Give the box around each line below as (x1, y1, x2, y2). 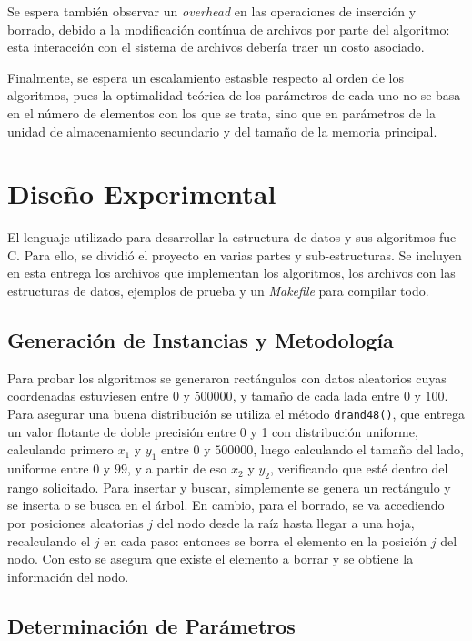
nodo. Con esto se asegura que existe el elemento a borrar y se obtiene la (7, 549, 414, 568)
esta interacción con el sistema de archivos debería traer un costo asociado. (7, 37, 425, 56)
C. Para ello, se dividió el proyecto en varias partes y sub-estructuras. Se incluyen (7, 245, 462, 264)
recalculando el (7, 531, 91, 550)
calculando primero (7, 440, 114, 459)
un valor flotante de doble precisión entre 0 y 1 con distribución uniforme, (7, 422, 418, 441)
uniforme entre (7, 459, 89, 478)
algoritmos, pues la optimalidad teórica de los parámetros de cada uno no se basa (7, 86, 461, 105)
